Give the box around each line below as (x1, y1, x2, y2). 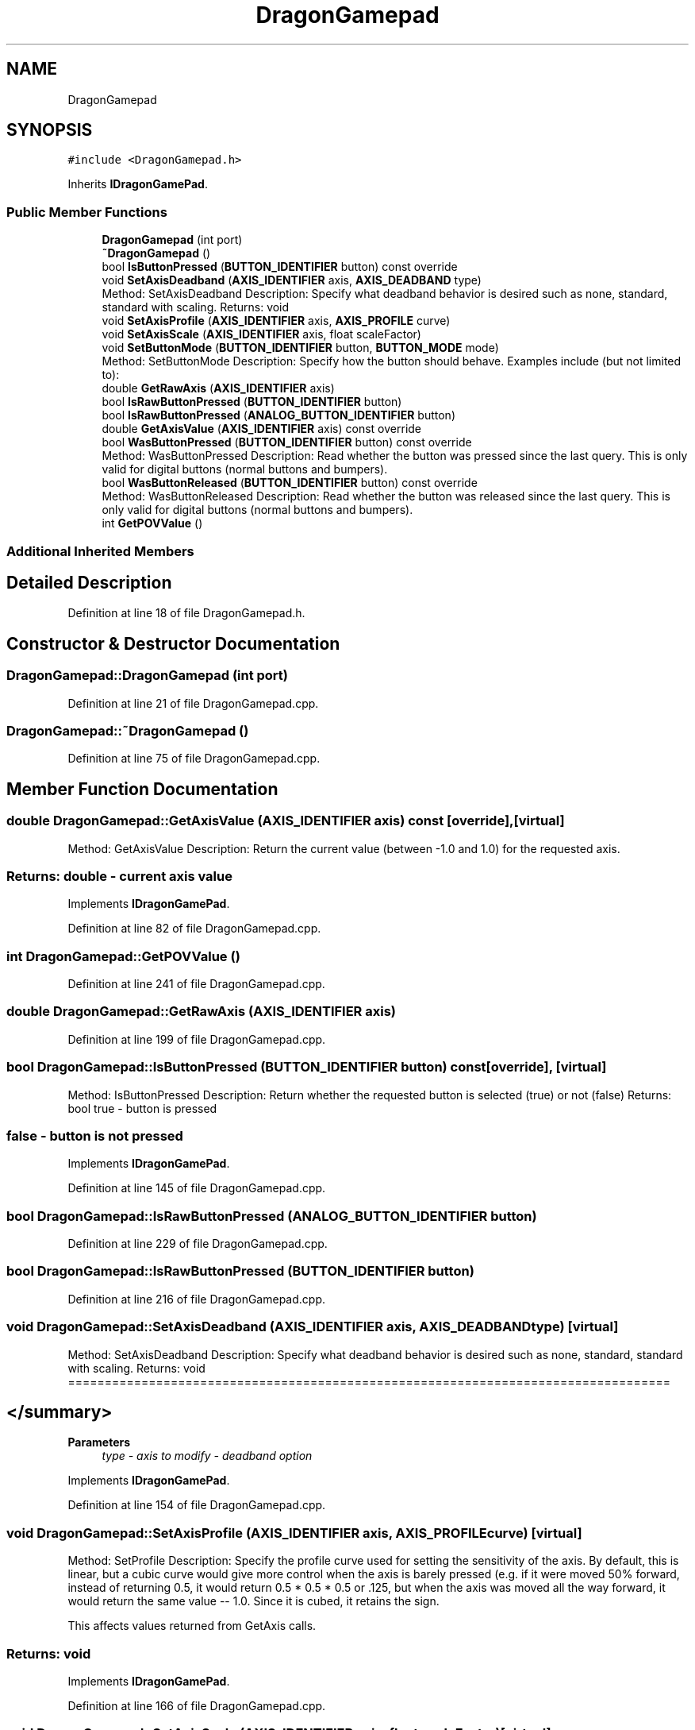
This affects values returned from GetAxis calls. (67, 1619, 317, 1633)
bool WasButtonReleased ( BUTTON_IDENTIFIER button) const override (102, 476, 478, 490)
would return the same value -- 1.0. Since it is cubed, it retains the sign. (67, 1594, 440, 1608)
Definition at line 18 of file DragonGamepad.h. (67, 606, 305, 620)
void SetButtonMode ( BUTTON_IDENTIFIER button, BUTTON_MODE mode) (102, 341, 499, 355)
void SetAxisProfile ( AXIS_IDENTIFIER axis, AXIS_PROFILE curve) (102, 314, 451, 328)
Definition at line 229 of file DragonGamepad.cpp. (67, 1237, 328, 1251)
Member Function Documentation (6, 778, 278, 799)
